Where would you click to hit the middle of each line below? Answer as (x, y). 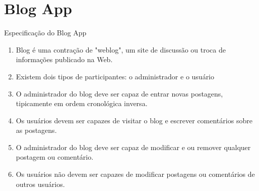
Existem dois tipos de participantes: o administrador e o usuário (115, 76)
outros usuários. (40, 184)
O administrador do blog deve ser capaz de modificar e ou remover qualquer (133, 147)
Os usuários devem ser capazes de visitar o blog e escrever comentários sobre (134, 120)
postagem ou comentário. (55, 157)
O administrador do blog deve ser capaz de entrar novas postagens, (119, 93)
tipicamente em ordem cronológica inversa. (82, 103)
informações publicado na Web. (64, 59)
